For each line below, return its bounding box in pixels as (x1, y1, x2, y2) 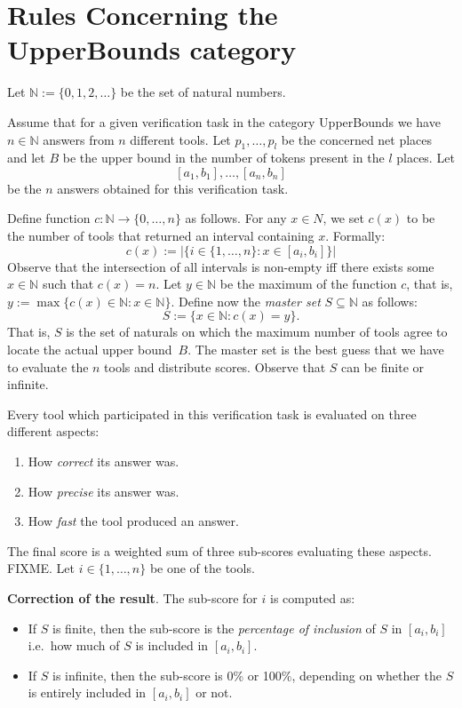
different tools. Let (130, 130, 231, 148)
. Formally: (325, 227, 386, 245)
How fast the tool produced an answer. (28, 512, 239, 530)
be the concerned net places (281, 130, 433, 148)
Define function (7, 209, 91, 227)
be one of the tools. (149, 559, 255, 577)
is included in (135, 636, 209, 655)
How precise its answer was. (28, 481, 179, 500)
